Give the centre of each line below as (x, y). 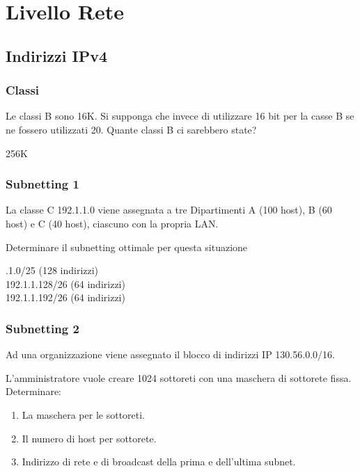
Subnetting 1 (42, 184)
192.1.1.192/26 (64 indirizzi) (65, 297)
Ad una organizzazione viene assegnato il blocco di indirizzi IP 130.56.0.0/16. (170, 354)
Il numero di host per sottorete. (89, 438)
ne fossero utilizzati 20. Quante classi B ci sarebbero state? (131, 129)
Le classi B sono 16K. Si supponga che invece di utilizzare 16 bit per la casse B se (180, 116)
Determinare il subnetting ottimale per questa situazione (127, 247)
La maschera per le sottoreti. (84, 414)
